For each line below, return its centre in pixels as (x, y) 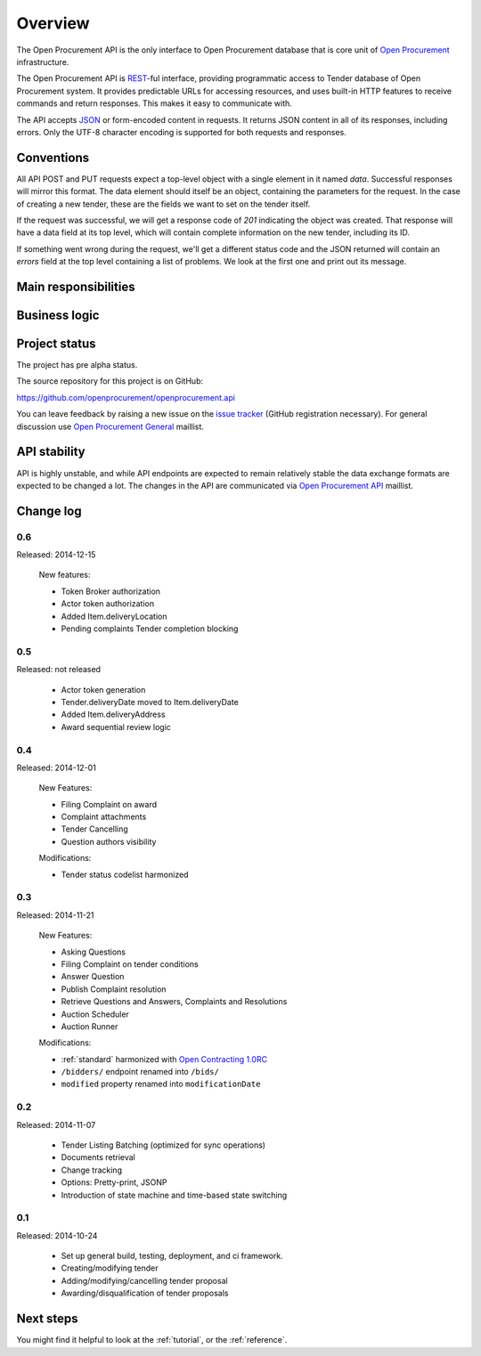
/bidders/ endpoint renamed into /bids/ (140, 1072)
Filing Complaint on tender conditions (130, 964)
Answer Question (93, 977)
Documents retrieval (98, 1157)
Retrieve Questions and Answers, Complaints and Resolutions (174, 1002)
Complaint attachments (104, 817)
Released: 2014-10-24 (57, 1235)
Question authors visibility (109, 841)
